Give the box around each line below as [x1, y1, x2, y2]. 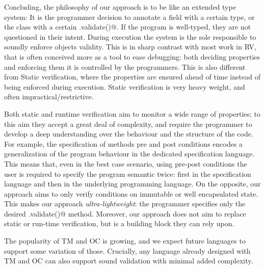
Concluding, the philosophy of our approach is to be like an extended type [4, 2, 236, 12]
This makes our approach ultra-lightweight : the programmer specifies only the [4, 198, 246, 209]
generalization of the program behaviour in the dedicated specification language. [4, 148, 255, 159]
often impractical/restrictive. [4, 91, 94, 102]
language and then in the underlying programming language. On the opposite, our [4, 178, 261, 189]
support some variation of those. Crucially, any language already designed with [4, 245, 251, 256]
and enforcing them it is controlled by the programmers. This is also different [4, 61, 246, 72]
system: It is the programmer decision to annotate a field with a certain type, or [4, 11, 255, 22]
